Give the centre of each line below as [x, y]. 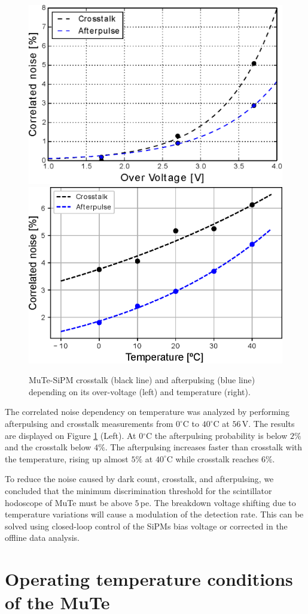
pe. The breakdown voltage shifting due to [218, 502]
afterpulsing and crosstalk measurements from [89, 424]
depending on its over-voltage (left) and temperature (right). [140, 391]
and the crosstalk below [48, 447]
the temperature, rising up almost [67, 458]
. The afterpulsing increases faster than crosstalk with [204, 447]
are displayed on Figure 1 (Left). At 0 [74, 435]
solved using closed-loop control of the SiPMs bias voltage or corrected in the [146, 526]
